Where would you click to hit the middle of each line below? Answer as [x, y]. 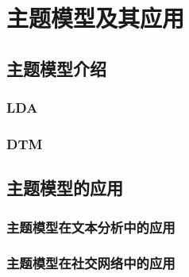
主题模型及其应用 [96, 18]
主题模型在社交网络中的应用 [91, 263]
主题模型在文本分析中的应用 [91, 227]
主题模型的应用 [65, 188]
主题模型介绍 [56, 68]
